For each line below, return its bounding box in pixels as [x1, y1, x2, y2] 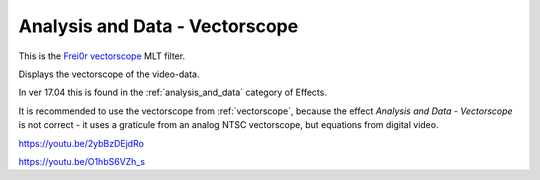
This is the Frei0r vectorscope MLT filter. [18, 50, 185, 62]
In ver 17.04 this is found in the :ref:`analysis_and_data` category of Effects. [18, 86, 327, 99]
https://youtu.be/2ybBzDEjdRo [18, 137, 145, 149]
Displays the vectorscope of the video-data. [18, 68, 200, 80]
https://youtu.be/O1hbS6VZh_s [18, 155, 145, 167]
